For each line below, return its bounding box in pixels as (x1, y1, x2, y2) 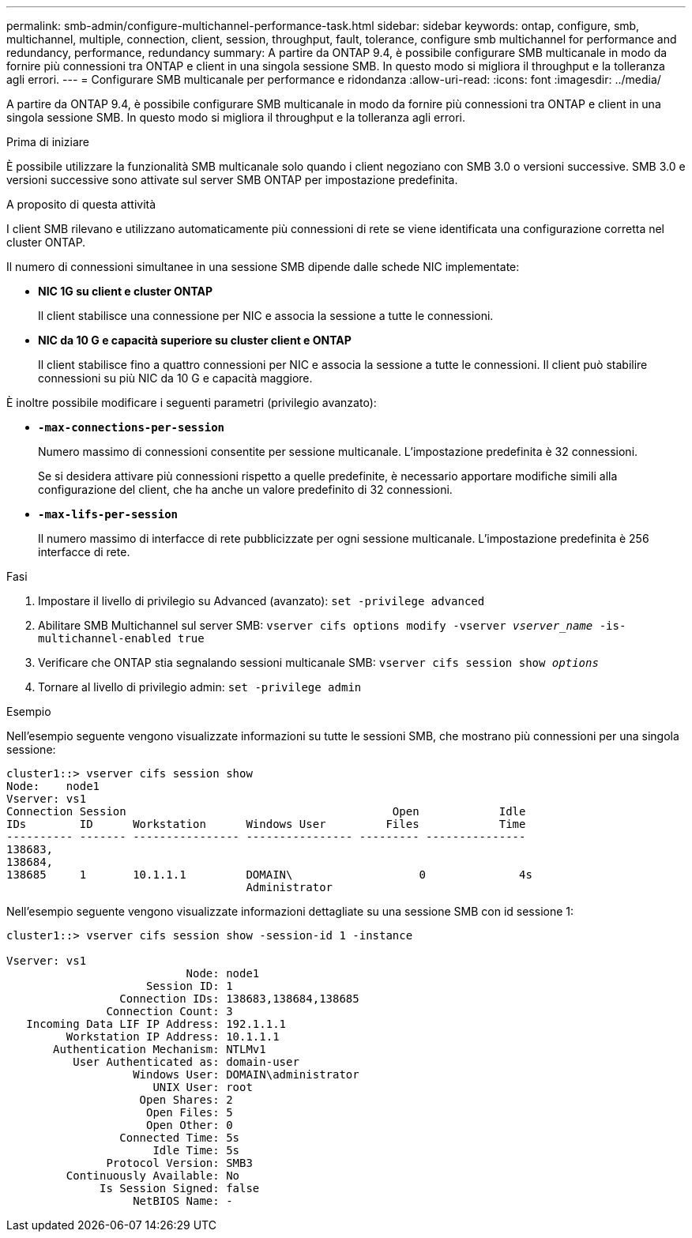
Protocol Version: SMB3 (106, 1157, 253, 1169)
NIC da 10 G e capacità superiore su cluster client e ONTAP (38, 333, 352, 347)
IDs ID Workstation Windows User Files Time (6, 818, 526, 830)
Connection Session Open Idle (6, 805, 526, 818)
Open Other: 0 (146, 1119, 233, 1131)
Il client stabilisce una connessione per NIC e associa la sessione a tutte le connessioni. (38, 309, 494, 322)
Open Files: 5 (146, 1106, 233, 1119)
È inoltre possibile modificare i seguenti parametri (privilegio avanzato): (6, 396, 377, 409)
